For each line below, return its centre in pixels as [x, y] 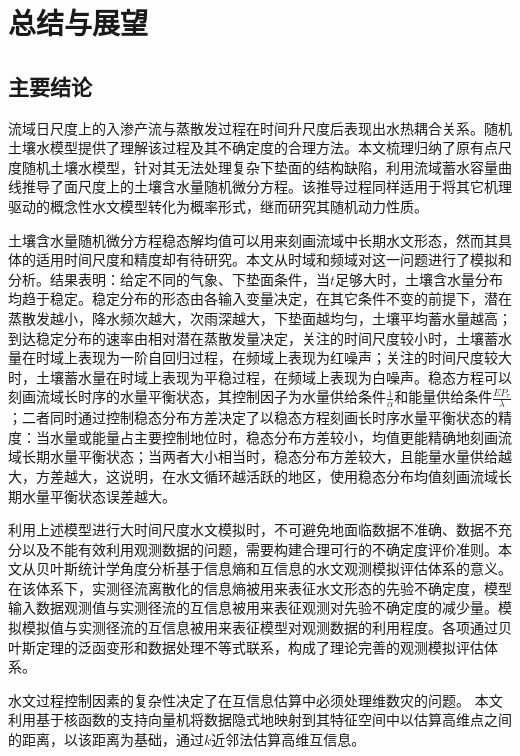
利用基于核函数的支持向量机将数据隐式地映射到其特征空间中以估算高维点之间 [260, 719]
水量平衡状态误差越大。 [98, 495]
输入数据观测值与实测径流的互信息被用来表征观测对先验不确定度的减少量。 [253, 607]
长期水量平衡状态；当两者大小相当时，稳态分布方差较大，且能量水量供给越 [266, 456]
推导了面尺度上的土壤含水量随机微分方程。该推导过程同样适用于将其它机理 [266, 186]
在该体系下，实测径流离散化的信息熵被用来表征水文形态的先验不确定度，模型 [260, 587]
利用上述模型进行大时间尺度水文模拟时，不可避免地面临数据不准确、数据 [246, 529]
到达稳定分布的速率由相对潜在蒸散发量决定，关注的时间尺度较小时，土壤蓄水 [260, 337]
